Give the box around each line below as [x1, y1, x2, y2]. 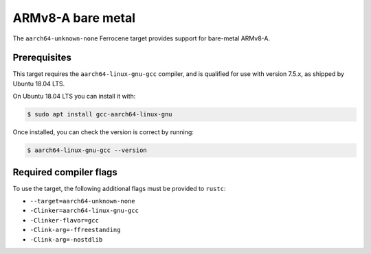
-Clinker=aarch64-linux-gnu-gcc [30, 207, 139, 215]
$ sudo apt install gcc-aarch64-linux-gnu [27, 110, 172, 118]
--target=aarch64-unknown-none [30, 197, 135, 205]
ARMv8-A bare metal [12, 10, 136, 25]
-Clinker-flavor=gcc [30, 216, 100, 224]
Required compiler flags [12, 166, 118, 178]
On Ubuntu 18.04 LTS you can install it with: [12, 92, 136, 101]
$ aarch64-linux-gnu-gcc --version [27, 147, 147, 154]
